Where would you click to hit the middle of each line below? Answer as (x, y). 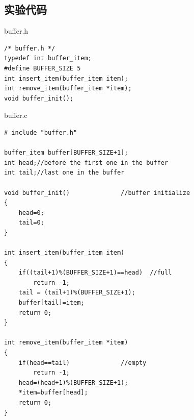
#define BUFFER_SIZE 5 (43, 68)
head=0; (31, 213)
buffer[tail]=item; (51, 303)
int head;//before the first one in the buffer (86, 163)
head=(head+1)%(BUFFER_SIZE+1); (73, 382)
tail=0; (31, 223)
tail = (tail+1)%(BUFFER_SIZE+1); (77, 293)
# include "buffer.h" (41, 132)
